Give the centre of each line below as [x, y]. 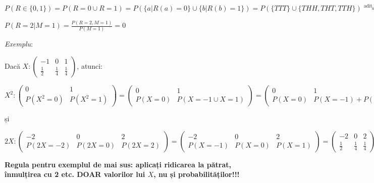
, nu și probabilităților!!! [197, 174]
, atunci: [90, 66]
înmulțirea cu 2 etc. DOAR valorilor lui [75, 174]
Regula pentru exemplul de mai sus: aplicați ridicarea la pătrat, [118, 164]
